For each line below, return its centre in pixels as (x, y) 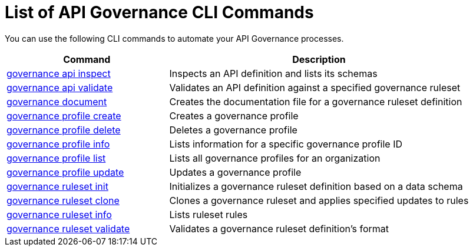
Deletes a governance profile (233, 130)
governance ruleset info (59, 214)
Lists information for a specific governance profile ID (286, 144)
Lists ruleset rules (209, 214)
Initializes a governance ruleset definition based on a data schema (316, 186)
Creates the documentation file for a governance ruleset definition (316, 101)
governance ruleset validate (68, 228)
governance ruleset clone (63, 200)
